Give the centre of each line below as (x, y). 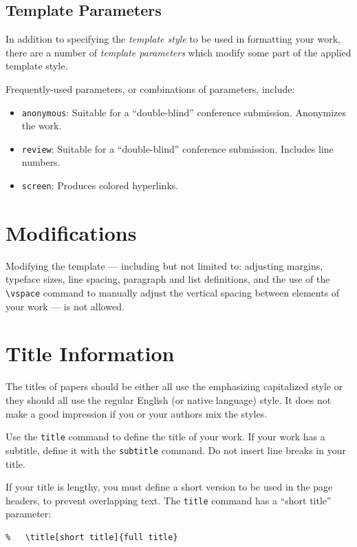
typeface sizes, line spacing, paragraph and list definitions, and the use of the (168, 279)
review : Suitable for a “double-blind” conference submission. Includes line (177, 148)
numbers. (41, 162)
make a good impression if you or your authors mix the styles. (137, 413)
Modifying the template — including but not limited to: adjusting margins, (164, 265)
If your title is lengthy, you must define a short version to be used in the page (169, 487)
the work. (42, 126)
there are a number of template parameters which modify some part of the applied (178, 52)
